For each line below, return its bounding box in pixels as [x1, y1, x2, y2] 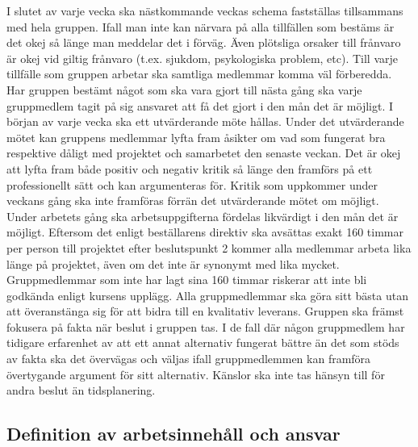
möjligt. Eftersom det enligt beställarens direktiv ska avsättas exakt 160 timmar [6, 223, 403, 240]
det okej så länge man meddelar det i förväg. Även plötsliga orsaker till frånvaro [6, 34, 401, 51]
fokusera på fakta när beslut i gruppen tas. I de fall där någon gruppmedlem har [6, 318, 405, 335]
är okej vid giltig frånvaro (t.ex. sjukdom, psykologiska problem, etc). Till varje [6, 49, 399, 66]
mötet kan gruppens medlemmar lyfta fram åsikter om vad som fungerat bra [6, 128, 386, 145]
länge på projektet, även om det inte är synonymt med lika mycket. [6, 255, 340, 272]
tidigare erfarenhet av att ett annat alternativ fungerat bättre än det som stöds [6, 334, 399, 351]
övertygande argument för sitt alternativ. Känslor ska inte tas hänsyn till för [6, 366, 385, 382]
